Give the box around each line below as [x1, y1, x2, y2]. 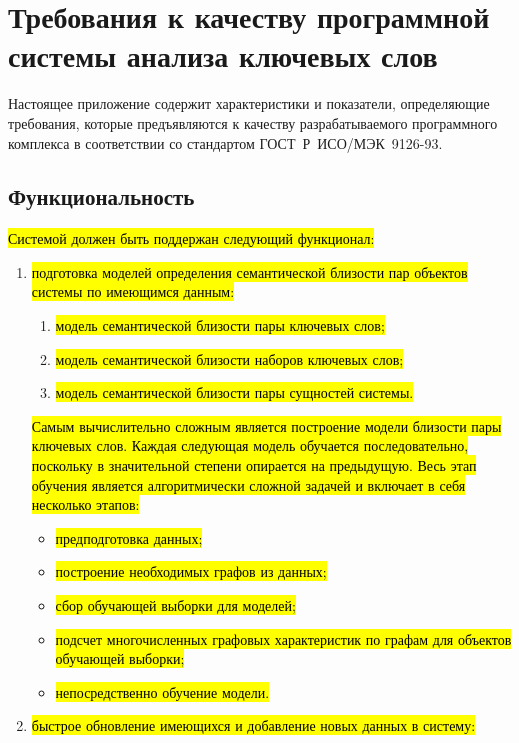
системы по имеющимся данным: [31, 281, 235, 302]
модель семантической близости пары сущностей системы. [55, 382, 414, 403]
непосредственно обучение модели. [55, 681, 270, 702]
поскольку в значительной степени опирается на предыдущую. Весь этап [31, 455, 477, 476]
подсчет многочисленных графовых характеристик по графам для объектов [55, 628, 512, 649]
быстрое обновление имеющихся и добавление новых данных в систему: [31, 715, 476, 736]
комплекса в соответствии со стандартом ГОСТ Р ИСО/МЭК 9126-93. [8, 132, 443, 153]
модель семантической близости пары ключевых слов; [55, 315, 385, 336]
